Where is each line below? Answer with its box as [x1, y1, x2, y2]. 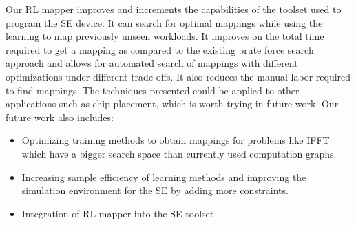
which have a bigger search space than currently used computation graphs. [21, 146, 337, 160]
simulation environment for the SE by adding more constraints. [21, 183, 289, 197]
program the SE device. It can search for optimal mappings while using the [6, 15, 323, 30]
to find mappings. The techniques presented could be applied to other [6, 83, 300, 97]
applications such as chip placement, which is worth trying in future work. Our [6, 96, 339, 111]
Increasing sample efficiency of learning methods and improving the [21, 169, 306, 184]
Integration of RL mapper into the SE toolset [21, 206, 214, 220]
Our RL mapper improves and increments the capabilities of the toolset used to [6, 2, 342, 16]
